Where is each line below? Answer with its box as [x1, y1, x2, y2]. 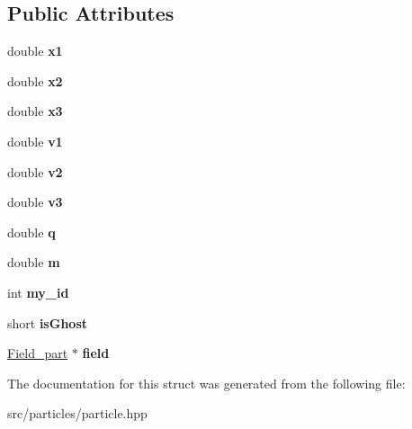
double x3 [7, 102, 63, 121]
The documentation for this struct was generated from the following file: [7, 373, 406, 392]
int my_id [7, 282, 69, 301]
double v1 [7, 131, 63, 150]
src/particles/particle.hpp [7, 404, 148, 423]
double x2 [7, 71, 63, 90]
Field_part [7, 344, 68, 362]
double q [7, 222, 56, 241]
